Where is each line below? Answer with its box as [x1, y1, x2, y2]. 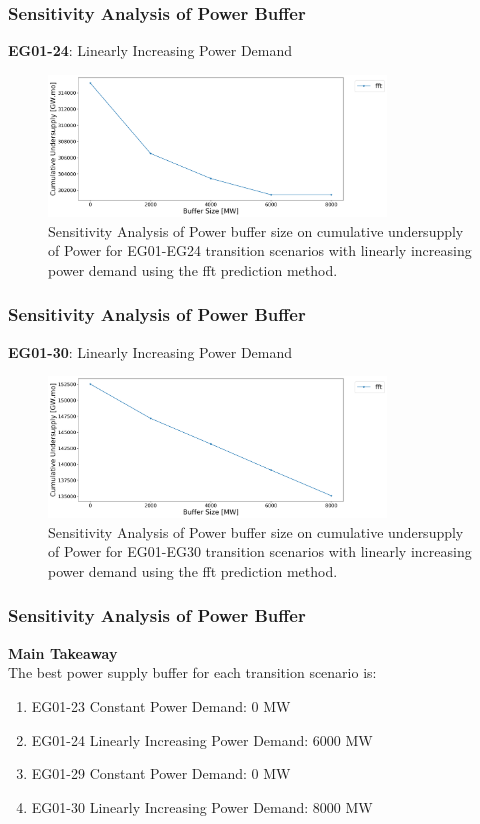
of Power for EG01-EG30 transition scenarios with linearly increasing [48, 541, 472, 562]
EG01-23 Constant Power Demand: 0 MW [31, 695, 291, 716]
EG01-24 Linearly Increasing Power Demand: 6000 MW [31, 729, 373, 750]
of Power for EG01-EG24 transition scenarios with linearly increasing [48, 240, 472, 261]
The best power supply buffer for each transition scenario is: [8, 662, 377, 683]
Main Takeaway [8, 642, 118, 663]
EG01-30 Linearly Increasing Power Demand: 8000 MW [31, 796, 373, 817]
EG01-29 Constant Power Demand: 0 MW [31, 763, 291, 784]
